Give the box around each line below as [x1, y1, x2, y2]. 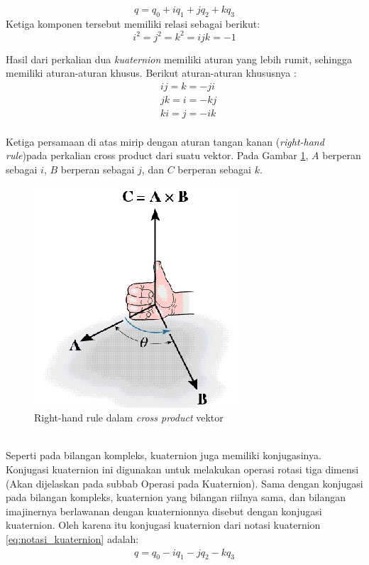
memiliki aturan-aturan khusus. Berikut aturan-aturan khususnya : [6, 65, 297, 80]
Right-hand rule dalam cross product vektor [34, 410, 224, 425]
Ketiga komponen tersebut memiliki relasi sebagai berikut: [6, 16, 260, 31]
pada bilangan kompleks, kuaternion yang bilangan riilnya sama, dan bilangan [6, 490, 346, 505]
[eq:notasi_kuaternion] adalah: [6, 531, 139, 546]
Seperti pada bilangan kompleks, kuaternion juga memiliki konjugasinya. [6, 448, 321, 463]
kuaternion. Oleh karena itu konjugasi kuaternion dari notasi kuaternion [6, 517, 321, 532]
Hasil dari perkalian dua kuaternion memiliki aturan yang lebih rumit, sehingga [6, 51, 353, 66]
